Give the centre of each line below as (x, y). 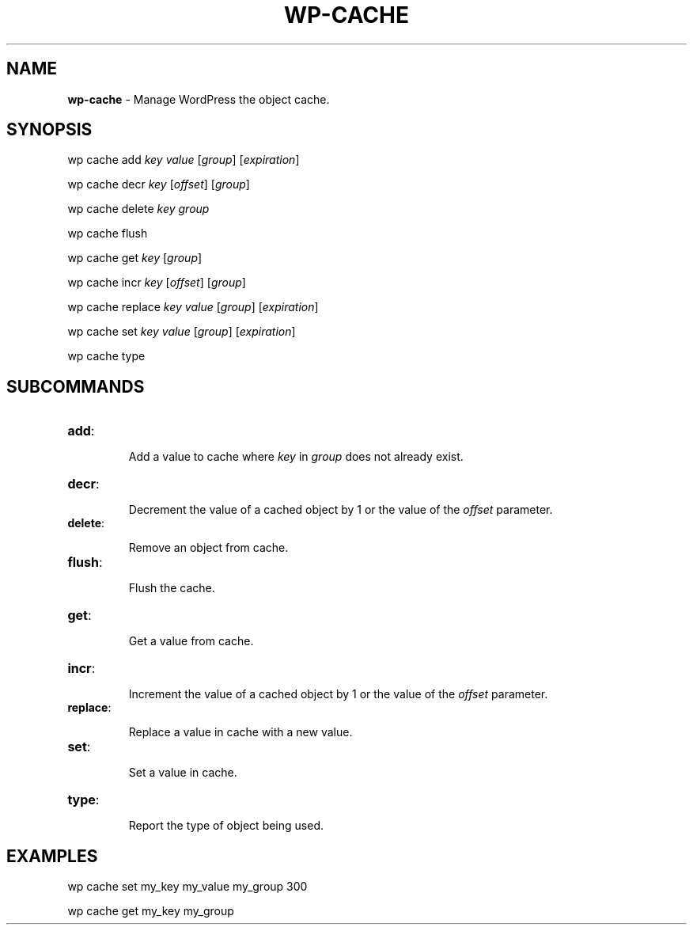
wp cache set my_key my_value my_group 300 (187, 887)
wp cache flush (108, 234)
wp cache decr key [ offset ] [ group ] (159, 184)
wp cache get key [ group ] (135, 258)
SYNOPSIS (49, 130)
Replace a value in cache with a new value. (240, 732)
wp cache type (106, 356)
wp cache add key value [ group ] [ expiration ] (184, 160)
